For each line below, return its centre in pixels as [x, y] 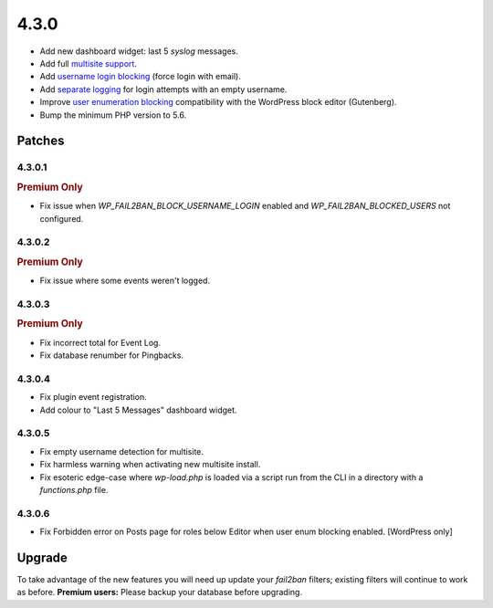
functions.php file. [74, 489]
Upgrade [42, 557]
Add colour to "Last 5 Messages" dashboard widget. [138, 410]
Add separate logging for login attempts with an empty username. [163, 89]
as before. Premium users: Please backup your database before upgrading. [160, 592]
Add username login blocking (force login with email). [140, 77]
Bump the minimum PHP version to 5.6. [113, 115]
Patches [41, 141]
